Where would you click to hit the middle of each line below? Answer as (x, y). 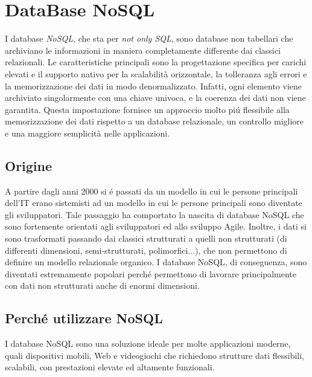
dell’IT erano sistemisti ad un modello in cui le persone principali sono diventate (154, 203)
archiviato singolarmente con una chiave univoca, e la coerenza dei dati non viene (155, 98)
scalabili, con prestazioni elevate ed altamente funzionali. (110, 367)
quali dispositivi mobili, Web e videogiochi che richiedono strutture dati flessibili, (155, 355)
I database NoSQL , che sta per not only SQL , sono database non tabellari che (149, 38)
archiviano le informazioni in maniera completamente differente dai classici (143, 50)
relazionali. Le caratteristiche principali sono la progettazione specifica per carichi (156, 62)
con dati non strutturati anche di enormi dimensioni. (102, 285)
